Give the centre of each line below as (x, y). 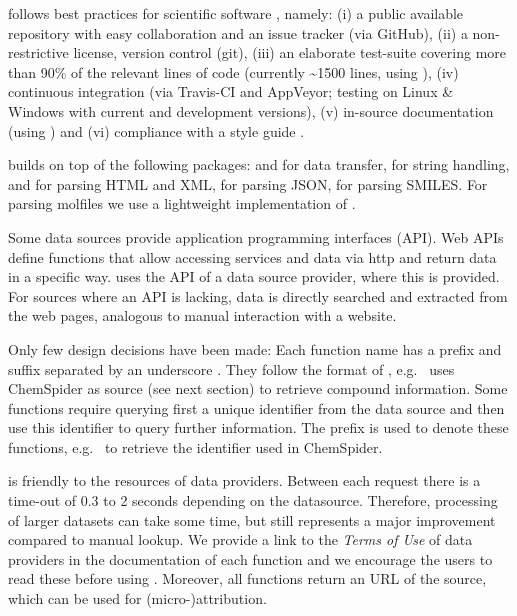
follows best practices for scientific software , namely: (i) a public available (236, 13)
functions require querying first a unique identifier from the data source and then (256, 407)
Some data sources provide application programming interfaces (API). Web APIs (256, 236)
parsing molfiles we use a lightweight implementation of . (182, 203)
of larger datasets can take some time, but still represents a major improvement (252, 519)
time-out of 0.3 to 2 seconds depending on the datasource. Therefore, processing (253, 500)
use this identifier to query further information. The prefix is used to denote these (258, 427)
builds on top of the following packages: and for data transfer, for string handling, (259, 164)
